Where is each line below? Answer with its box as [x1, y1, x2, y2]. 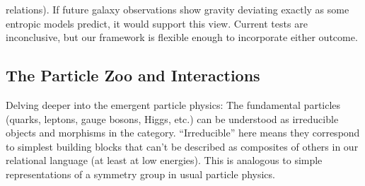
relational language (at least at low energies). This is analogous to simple [6, 153, 323, 168]
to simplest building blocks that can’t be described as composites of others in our [6, 139, 359, 153]
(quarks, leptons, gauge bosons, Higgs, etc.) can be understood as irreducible [6, 111, 339, 126]
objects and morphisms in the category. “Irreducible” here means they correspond [6, 125, 360, 140]
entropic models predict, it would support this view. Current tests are [6, 16, 308, 30]
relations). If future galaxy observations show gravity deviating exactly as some [6, 2, 349, 16]
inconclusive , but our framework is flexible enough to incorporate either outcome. [6, 30, 358, 45]
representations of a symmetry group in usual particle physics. [6, 166, 275, 181]
